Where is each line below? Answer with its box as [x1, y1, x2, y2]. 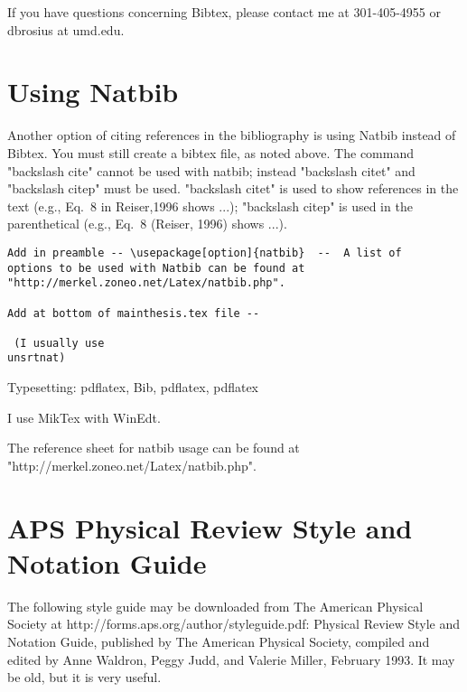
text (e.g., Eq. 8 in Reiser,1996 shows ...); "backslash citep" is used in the [7, 196, 413, 215]
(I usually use [14, 336, 105, 350]
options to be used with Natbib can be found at [7, 261, 305, 275]
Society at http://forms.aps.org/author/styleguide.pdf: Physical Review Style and [7, 614, 460, 633]
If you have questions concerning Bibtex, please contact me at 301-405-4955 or [7, 3, 441, 21]
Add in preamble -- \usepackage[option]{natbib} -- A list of [7, 246, 402, 259]
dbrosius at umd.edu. [7, 20, 125, 39]
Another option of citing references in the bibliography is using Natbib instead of [7, 126, 456, 145]
